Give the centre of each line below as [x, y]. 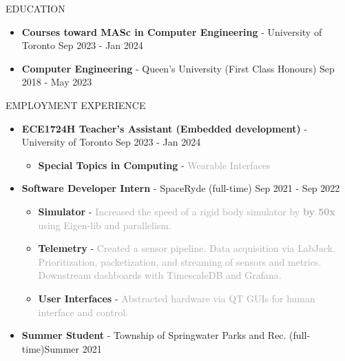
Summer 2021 [73, 348]
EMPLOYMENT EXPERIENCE [76, 105]
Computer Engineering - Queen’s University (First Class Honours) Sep [178, 68]
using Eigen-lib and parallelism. [105, 225]
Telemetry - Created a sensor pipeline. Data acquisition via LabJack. [187, 248]
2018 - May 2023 [57, 82]
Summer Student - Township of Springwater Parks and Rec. [154, 335]
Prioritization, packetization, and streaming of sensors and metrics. [180, 261]
